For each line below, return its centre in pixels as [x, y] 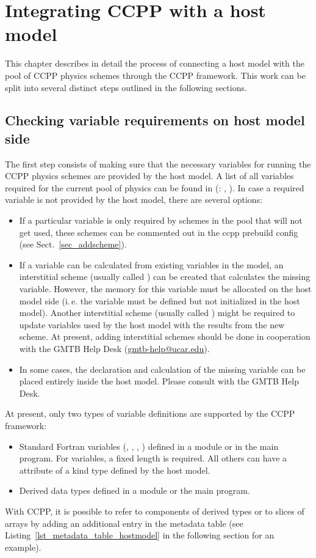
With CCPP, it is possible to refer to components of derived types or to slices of [155, 511]
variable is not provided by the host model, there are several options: [134, 200]
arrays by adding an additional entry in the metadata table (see [124, 523]
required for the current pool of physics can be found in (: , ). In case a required [155, 187]
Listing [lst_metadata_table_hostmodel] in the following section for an [140, 535]
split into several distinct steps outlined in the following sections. [126, 87]
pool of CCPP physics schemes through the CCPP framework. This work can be [155, 75]
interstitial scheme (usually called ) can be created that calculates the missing [165, 277]
